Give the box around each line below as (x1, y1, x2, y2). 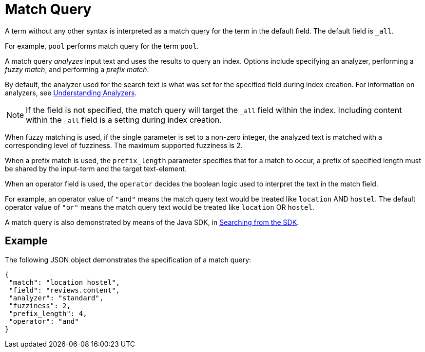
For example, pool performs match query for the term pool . (5, 41, 199, 50)
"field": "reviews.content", (9, 286, 120, 294)
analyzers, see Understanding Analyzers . (5, 88, 137, 97)
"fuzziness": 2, (9, 301, 71, 310)
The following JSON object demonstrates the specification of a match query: (5, 255, 251, 264)
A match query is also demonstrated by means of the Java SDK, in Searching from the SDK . (5, 218, 299, 226)
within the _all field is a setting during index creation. (26, 114, 222, 125)
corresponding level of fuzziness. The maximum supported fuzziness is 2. (5, 141, 243, 149)
